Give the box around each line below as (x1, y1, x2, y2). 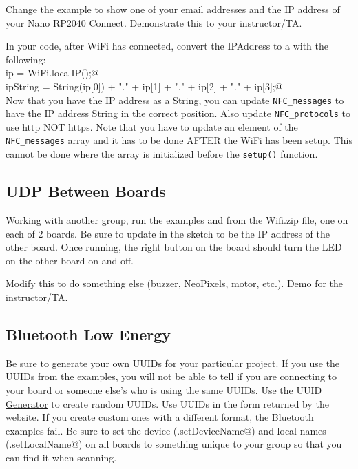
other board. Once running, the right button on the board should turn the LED (6, 240, 342, 254)
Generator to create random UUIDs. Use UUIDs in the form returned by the (6, 396, 329, 410)
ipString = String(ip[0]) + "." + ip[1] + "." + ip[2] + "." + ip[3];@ (6, 79, 283, 93)
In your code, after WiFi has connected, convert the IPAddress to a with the (6, 39, 328, 53)
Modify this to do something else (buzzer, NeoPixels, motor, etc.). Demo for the (6, 276, 344, 291)
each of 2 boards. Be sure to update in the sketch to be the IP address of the (6, 226, 330, 240)
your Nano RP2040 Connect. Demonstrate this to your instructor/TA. (6, 15, 302, 30)
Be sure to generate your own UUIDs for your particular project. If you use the (6, 355, 340, 370)
